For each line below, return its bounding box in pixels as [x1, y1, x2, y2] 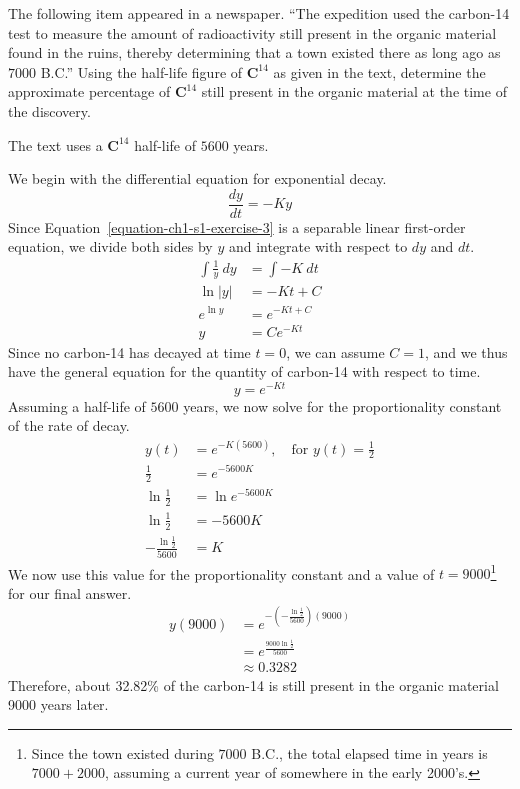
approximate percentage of [8, 81, 171, 102]
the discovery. [8, 100, 91, 121]
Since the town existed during [31, 742, 214, 763]
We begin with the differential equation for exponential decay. [8, 168, 387, 189]
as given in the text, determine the [273, 61, 486, 82]
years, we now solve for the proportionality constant [183, 395, 502, 416]
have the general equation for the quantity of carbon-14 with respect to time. [8, 361, 481, 382]
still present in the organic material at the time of [201, 81, 507, 102]
